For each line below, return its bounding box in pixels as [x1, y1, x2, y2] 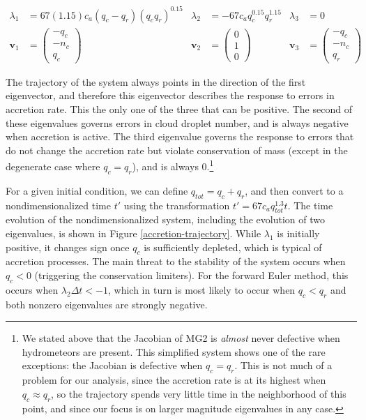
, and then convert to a [245, 183, 344, 197]
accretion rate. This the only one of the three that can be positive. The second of [6, 101, 352, 116]
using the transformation [123, 197, 230, 212]
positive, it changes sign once [6, 239, 130, 254]
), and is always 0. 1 [132, 157, 214, 173]
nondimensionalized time [6, 197, 111, 212]
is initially [277, 225, 320, 240]
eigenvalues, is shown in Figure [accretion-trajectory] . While [6, 225, 261, 240]
